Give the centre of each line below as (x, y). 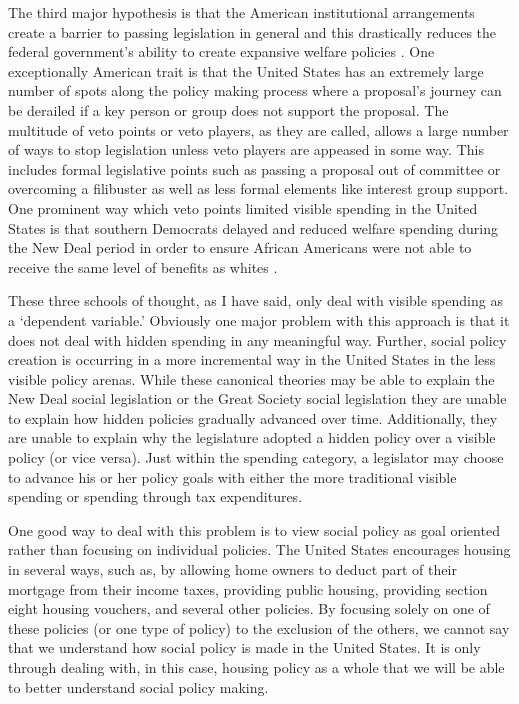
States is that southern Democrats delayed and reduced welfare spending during (253, 227)
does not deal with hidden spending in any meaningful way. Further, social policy (257, 339)
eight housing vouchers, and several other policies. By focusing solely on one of (249, 608)
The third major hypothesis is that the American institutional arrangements (241, 12)
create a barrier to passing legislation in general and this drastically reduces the (252, 31)
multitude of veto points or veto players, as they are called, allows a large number (258, 129)
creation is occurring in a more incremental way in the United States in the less (252, 359)
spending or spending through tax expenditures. (155, 496)
